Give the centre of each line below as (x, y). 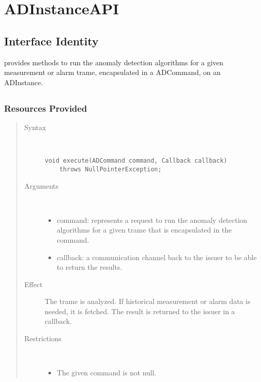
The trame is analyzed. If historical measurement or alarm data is (148, 301)
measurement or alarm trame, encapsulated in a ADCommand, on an (112, 72)
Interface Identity (51, 41)
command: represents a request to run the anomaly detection (152, 220)
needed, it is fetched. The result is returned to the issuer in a (140, 311)
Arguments (41, 185)
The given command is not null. (107, 373)
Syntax (35, 127)
